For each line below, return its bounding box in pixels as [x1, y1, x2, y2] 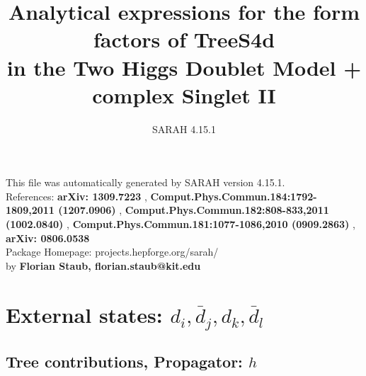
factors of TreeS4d [93, 25, 275, 54]
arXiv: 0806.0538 [6, 230, 90, 245]
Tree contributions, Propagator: [6, 350, 243, 372]
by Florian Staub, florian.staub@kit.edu [6, 258, 201, 273]
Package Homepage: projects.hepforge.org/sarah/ [6, 244, 219, 259]
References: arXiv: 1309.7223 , [6, 188, 147, 203]
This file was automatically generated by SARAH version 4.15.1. [6, 175, 285, 190]
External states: [6, 300, 163, 329]
